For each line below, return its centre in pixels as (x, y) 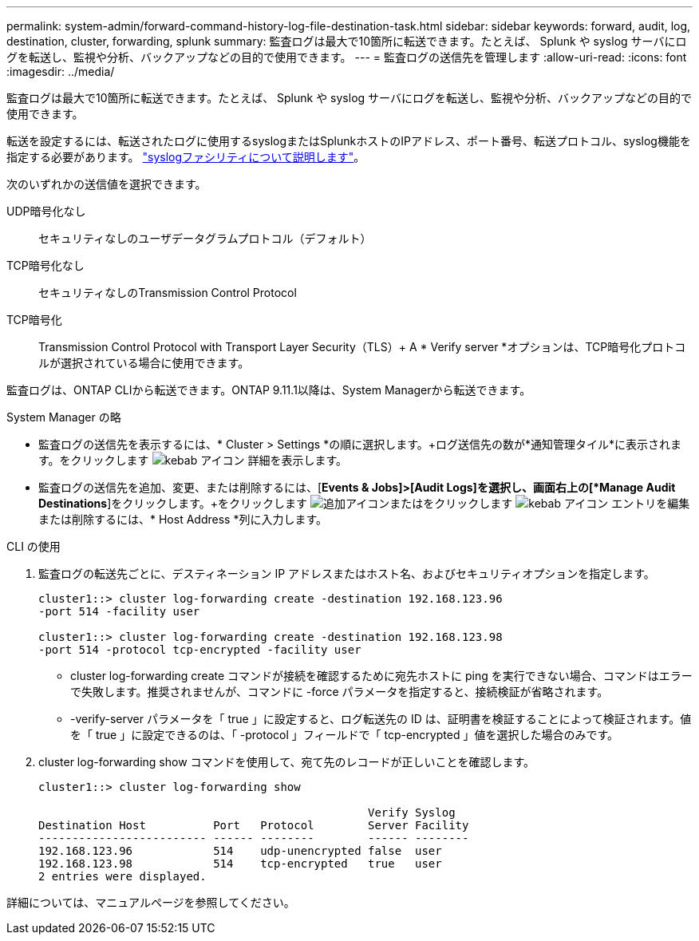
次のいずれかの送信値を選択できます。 (107, 184)
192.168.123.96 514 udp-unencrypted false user (240, 851)
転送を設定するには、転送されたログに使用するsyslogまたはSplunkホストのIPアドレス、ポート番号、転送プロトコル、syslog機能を (349, 141)
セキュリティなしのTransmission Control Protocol (168, 293)
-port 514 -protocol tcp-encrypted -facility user (200, 650)
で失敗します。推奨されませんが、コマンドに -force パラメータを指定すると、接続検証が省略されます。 (340, 692)
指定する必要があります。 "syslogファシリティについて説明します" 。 (186, 157)
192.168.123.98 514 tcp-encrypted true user (240, 864)
